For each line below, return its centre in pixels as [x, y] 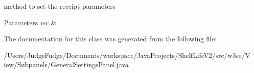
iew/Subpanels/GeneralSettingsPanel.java [66, 64]
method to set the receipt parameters [60, 6]
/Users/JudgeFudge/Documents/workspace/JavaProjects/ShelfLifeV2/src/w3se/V [127, 55]
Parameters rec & [30, 22]
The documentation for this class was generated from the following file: [110, 39]
